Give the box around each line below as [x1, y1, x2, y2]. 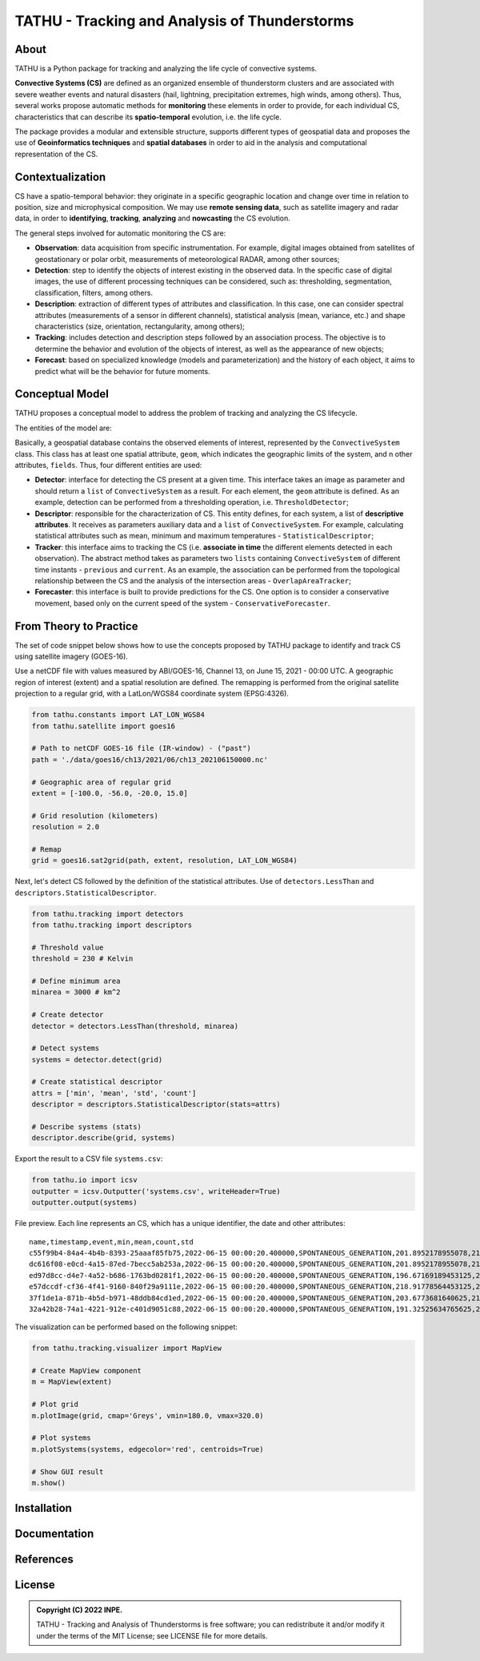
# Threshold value [31, 942, 104, 952]
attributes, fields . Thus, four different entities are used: [14, 461, 202, 470]
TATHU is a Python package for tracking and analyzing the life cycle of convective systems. [14, 64, 318, 74]
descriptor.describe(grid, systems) [31, 1134, 176, 1143]
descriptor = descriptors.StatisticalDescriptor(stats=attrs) [31, 1100, 281, 1109]
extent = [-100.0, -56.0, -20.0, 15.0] [31, 788, 188, 797]
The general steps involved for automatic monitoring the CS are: [14, 228, 226, 238]
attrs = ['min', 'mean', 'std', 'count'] [31, 1088, 197, 1098]
